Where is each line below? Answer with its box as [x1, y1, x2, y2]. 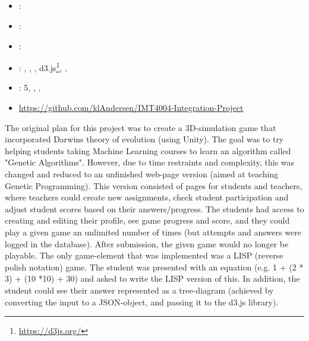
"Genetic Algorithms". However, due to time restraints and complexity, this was [5, 156, 295, 168]
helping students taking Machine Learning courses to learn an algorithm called [5, 144, 291, 157]
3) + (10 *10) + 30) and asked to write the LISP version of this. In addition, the [5, 272, 300, 285]
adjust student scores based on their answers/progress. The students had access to [5, 202, 304, 215]
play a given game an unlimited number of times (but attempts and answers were [5, 225, 301, 238]
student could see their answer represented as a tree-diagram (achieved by [5, 283, 274, 296]
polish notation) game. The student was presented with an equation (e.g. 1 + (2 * [5, 260, 304, 273]
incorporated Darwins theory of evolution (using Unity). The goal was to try [5, 133, 284, 145]
